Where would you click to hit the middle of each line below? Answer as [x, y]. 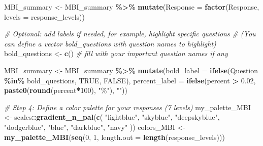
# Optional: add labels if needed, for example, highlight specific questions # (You [130, 34]
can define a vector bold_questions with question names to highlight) [110, 43]
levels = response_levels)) [44, 16]
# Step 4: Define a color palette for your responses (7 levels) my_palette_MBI [127, 107]
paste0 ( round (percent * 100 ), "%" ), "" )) [66, 90]
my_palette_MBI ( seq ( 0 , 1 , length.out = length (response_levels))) [114, 137]
